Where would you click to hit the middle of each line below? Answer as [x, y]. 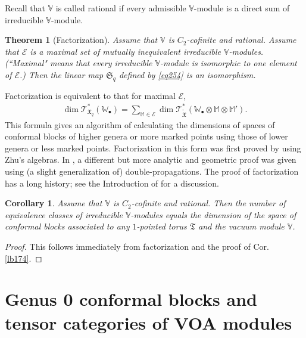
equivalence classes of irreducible [64, 214]
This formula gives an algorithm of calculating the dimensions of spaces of [140, 124]
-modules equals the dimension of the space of [213, 214]
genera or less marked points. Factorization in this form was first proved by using [153, 148]
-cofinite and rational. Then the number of [208, 203]
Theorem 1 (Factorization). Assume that [81, 40]
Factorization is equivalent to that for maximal [90, 95]
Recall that [25, 8]
